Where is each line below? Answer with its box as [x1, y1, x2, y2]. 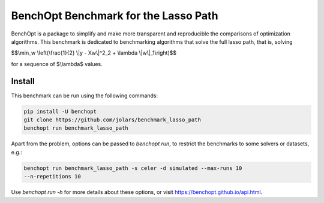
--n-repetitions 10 [23, 173, 81, 180]
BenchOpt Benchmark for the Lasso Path [11, 9, 218, 22]
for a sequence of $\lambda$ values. [11, 60, 103, 67]
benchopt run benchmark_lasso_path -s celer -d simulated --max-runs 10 [23, 165, 242, 171]
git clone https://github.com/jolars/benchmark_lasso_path [23, 117, 201, 123]
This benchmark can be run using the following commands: [11, 92, 158, 99]
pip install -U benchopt [23, 108, 97, 115]
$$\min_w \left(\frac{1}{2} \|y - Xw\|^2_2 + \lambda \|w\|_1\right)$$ [11, 49, 177, 56]
